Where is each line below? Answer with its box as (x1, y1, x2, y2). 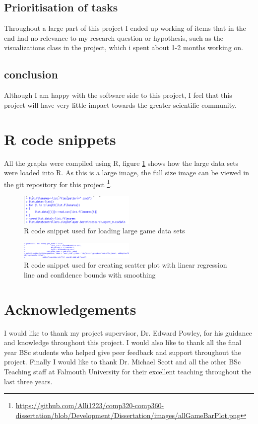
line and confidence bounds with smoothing (24, 269, 156, 280)
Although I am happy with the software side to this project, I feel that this (4, 90, 232, 100)
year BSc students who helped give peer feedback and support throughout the (4, 347, 241, 357)
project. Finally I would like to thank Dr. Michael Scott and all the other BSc (4, 356, 241, 367)
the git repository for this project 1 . (4, 177, 112, 189)
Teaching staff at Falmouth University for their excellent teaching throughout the (4, 366, 252, 376)
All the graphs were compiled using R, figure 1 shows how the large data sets (4, 157, 239, 168)
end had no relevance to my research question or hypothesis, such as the (4, 32, 223, 43)
